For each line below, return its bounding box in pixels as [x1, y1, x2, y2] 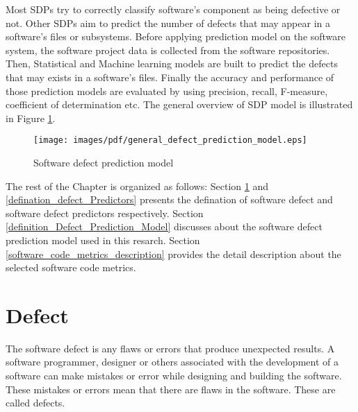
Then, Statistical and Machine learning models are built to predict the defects [6, 56, 338, 71]
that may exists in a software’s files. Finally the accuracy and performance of [6, 69, 334, 84]
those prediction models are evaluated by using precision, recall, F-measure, [6, 83, 328, 98]
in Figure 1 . [6, 110, 56, 125]
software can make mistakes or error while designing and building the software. [6, 368, 342, 383]
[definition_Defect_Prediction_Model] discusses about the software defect [6, 219, 323, 234]
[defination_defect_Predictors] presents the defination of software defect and [6, 192, 333, 207]
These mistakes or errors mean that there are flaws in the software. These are [6, 381, 336, 396]
